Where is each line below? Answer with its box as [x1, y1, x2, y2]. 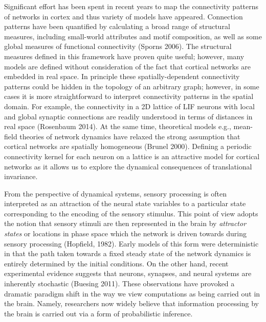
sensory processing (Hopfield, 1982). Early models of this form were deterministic [4, 238, 259, 249]
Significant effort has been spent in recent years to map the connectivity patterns [4, 1, 259, 11]
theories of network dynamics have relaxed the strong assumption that [19, 131, 240, 141]
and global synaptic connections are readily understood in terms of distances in [4, 111, 253, 121]
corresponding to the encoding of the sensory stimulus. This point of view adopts [4, 208, 258, 218]
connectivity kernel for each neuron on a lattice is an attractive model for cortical [4, 151, 260, 161]
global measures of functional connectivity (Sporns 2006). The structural [4, 41, 232, 52]
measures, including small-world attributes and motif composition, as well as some [4, 31, 262, 41]
